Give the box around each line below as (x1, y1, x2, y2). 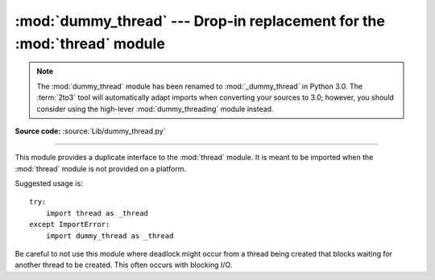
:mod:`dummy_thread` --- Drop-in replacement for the (14, 12, 386, 30)
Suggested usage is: (14, 179, 84, 188)
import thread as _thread (45, 208, 149, 217)
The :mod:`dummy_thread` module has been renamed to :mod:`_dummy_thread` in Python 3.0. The (36, 81, 362, 91)
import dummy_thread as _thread (45, 231, 174, 241)
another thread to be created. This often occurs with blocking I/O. (14, 260, 233, 270)
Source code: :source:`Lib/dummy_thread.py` (14, 126, 166, 136)
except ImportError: (29, 220, 110, 229)
